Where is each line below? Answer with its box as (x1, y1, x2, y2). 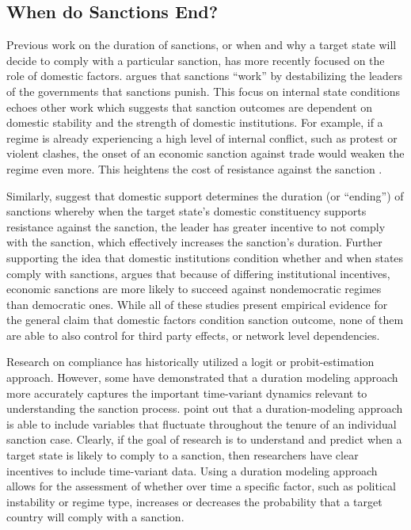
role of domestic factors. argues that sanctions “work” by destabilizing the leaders (6, 67, 403, 84)
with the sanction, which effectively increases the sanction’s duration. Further (6, 234, 382, 250)
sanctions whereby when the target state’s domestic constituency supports (6, 203, 367, 219)
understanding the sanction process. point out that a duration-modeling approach (6, 400, 403, 417)
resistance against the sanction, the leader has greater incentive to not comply (6, 218, 386, 234)
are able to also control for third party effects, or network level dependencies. (6, 326, 380, 343)
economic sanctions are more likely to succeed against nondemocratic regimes (6, 280, 382, 297)
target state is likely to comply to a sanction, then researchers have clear (6, 447, 359, 463)
